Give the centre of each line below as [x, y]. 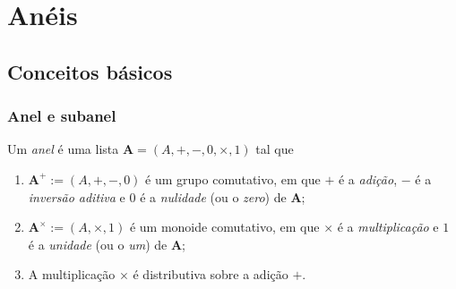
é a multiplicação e [388, 227]
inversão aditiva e [77, 196]
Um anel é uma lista [63, 149]
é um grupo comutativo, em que [233, 178]
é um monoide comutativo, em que [224, 227]
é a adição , [368, 178]
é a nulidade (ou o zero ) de [213, 196]
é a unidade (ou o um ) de [98, 244]
